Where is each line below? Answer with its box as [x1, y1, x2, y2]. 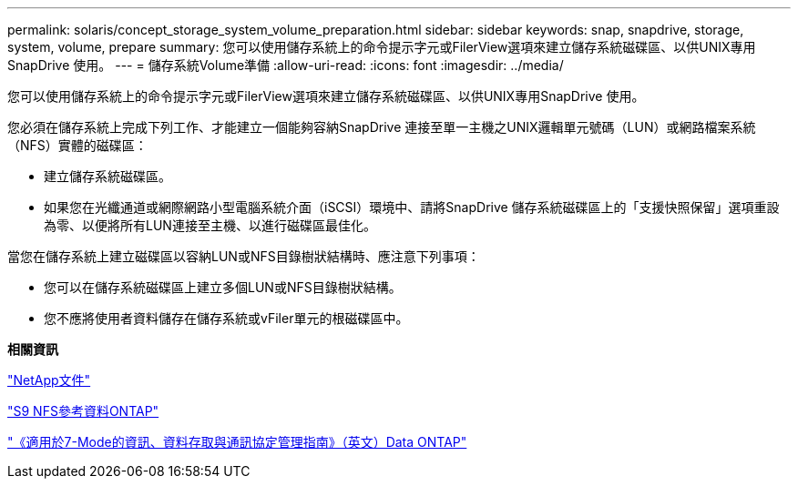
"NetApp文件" [7, 372, 91, 388]
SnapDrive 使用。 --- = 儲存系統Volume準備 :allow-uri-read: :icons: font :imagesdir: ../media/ [7, 57, 564, 73]
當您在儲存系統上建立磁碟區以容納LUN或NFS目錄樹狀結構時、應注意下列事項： [7, 248, 480, 264]
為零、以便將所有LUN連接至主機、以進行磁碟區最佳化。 [44, 218, 376, 233]
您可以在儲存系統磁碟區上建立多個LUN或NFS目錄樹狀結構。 [44, 279, 402, 295]
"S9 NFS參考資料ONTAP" [7, 403, 159, 419]
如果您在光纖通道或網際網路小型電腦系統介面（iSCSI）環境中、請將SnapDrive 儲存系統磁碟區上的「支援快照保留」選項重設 [44, 199, 780, 215]
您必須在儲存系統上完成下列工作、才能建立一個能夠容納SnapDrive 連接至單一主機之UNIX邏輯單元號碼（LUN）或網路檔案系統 [7, 119, 756, 135]
